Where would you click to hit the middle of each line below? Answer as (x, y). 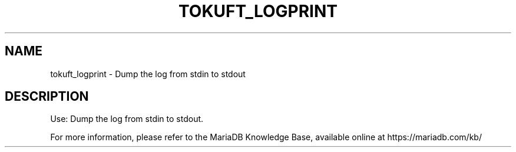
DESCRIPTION (47, 97)
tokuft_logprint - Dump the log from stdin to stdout (148, 74)
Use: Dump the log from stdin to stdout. (127, 119)
